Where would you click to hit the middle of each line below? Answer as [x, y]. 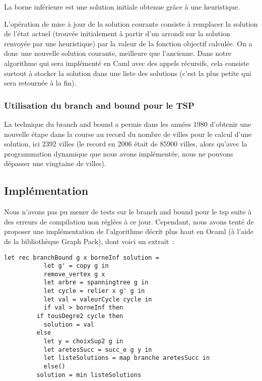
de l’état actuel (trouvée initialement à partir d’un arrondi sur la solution [117, 33]
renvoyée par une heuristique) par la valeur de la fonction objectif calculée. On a [128, 43]
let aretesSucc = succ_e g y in [98, 350]
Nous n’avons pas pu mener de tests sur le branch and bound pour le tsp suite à [128, 212]
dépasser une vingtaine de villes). [55, 163]
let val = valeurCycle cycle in [98, 299]
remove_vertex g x [74, 274]
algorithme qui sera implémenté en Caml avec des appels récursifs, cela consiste [127, 63]
